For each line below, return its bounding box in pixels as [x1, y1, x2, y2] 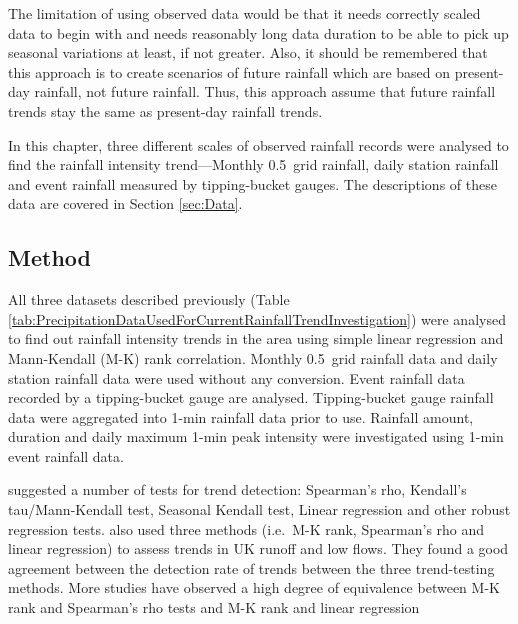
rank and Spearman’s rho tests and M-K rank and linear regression [8, 597, 420, 618]
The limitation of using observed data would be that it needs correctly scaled [8, 3, 481, 23]
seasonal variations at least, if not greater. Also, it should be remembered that [8, 42, 488, 63]
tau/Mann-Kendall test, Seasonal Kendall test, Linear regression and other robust [8, 499, 511, 520]
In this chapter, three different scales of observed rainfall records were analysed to [8, 134, 509, 155]
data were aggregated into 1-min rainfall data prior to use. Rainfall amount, [8, 406, 474, 427]
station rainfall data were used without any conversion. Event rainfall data [8, 367, 465, 388]
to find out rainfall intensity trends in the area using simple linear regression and [8, 328, 504, 349]
